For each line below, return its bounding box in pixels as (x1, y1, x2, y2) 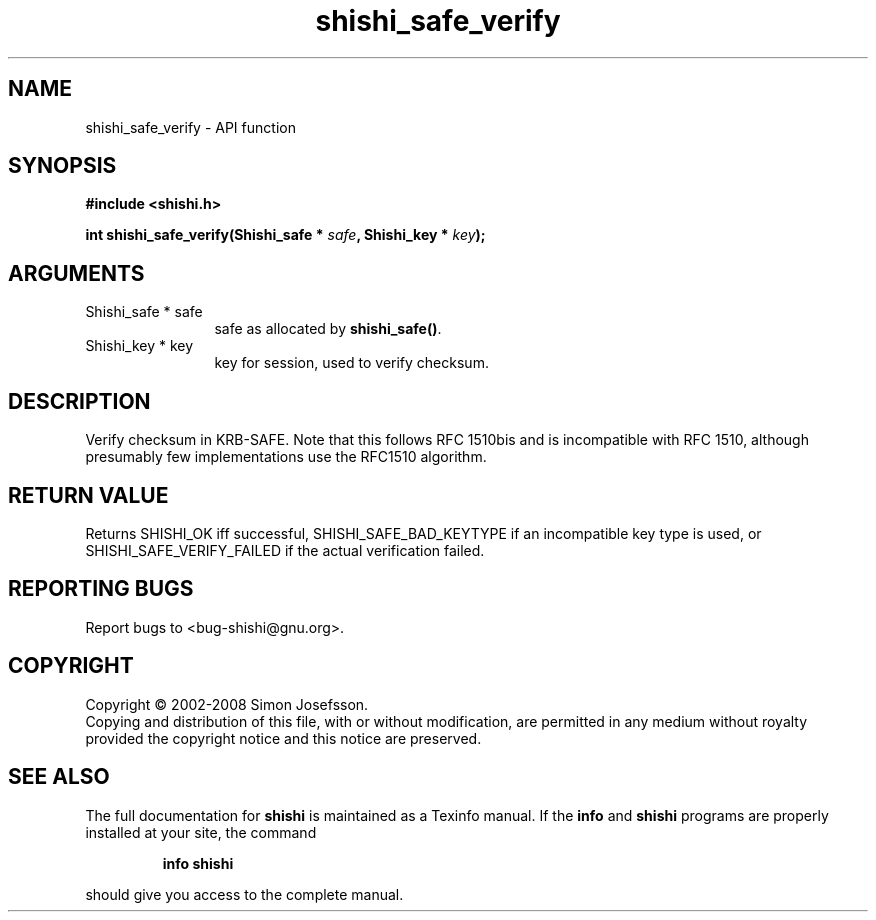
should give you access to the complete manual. (85, 885, 404, 903)
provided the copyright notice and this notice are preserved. (85, 729, 482, 747)
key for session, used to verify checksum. (214, 354, 489, 372)
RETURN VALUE (8, 482, 169, 508)
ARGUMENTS (8, 260, 145, 286)
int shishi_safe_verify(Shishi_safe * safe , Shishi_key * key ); (85, 226, 486, 244)
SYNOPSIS (8, 153, 117, 179)
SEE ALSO (8, 764, 110, 790)
